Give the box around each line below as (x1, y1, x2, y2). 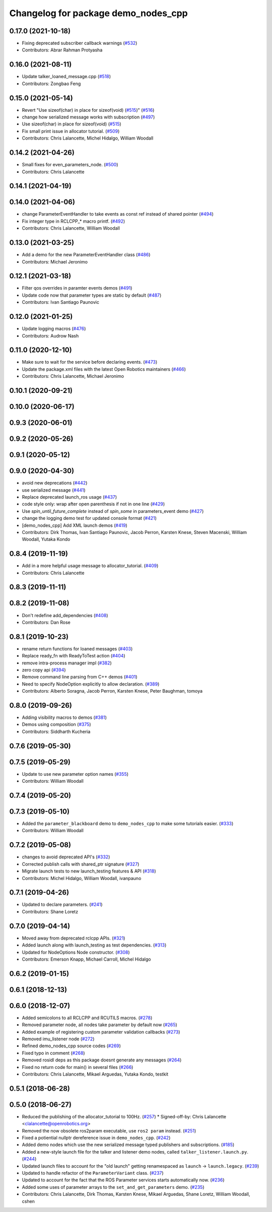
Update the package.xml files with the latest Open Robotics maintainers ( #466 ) (22, 366, 186, 372)
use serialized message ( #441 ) (22, 487, 86, 493)
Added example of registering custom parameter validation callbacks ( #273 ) (22, 1029, 180, 1035)
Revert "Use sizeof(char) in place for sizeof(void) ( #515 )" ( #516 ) (22, 107, 155, 113)
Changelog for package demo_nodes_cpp (9, 8, 188, 19)
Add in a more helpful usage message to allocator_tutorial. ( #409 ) (22, 563, 159, 569)
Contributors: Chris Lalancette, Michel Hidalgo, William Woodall (22, 135, 154, 141)
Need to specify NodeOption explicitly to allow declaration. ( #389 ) (22, 681, 160, 687)
